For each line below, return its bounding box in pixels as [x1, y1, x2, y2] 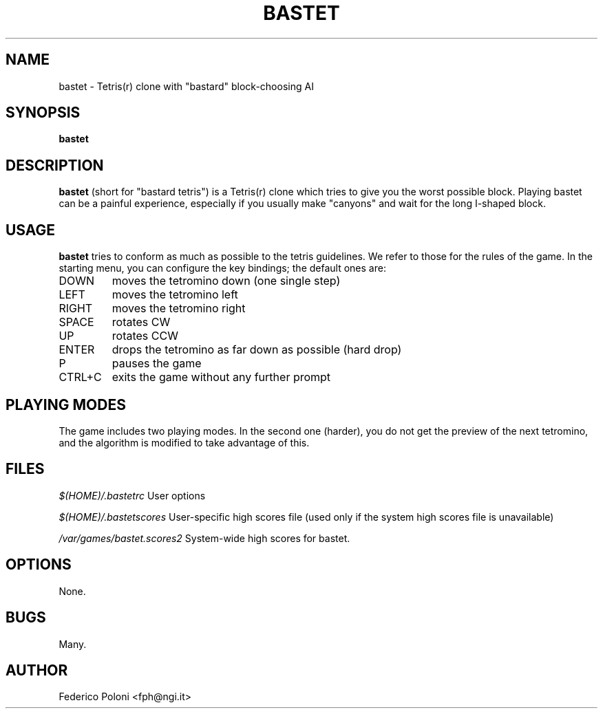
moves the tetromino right [112, 301, 246, 316]
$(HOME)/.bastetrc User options [59, 489, 206, 501]
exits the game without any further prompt [112, 370, 331, 385]
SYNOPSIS [6, 104, 81, 122]
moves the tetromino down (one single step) [112, 274, 341, 288]
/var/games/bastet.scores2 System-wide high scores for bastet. [59, 532, 350, 544]
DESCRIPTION [6, 156, 104, 174]
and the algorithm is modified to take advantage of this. [59, 436, 310, 448]
